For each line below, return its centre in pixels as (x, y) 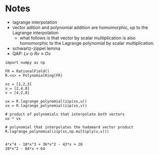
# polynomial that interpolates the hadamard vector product (69, 127)
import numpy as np (25, 62)
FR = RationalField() (27, 71)
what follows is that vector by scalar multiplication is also (78, 38)
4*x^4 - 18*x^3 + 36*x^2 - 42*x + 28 (44, 144)
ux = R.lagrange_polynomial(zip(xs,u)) (46, 101)
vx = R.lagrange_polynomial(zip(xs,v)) (46, 106)
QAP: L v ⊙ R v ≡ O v (31, 53)
